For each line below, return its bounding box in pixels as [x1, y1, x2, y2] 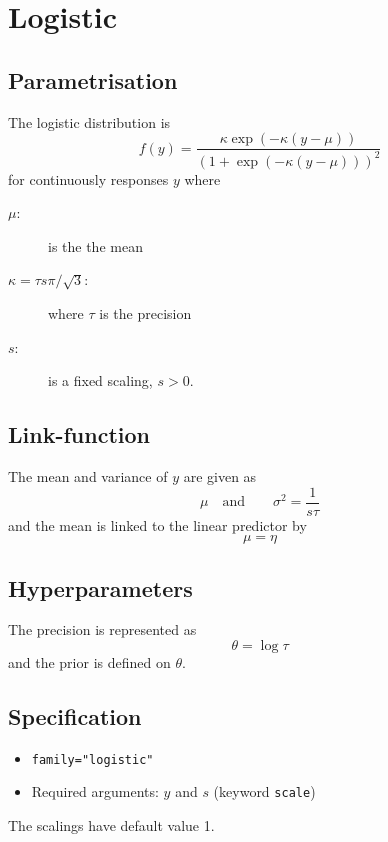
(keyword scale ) [213, 781, 316, 802]
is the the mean [48, 235, 143, 256]
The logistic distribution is [8, 111, 171, 132]
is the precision [99, 302, 192, 323]
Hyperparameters [8, 572, 193, 603]
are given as [183, 465, 257, 486]
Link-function [8, 419, 150, 450]
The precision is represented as [8, 619, 197, 640]
